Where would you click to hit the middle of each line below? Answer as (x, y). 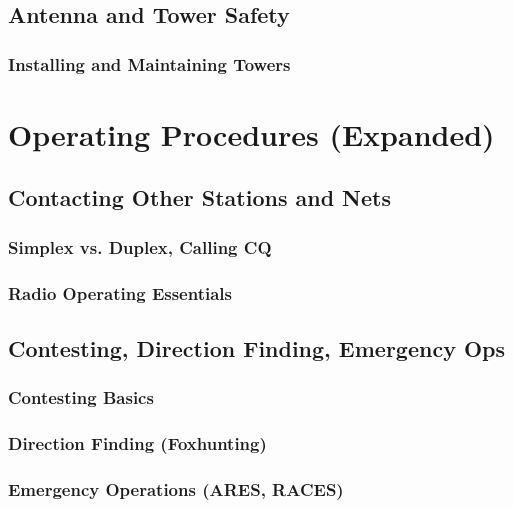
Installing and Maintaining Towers (149, 63)
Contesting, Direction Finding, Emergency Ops (257, 347)
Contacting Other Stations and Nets (199, 197)
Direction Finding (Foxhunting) (137, 443)
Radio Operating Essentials (120, 292)
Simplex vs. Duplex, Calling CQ (140, 246)
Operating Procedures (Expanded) (251, 133)
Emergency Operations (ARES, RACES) (176, 488)
